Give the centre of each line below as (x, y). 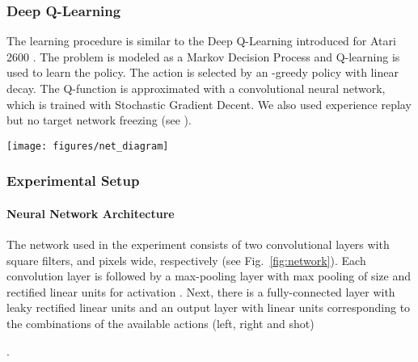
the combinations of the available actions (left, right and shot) (160, 324)
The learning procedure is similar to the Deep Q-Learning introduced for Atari (201, 41)
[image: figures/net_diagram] (88, 146)
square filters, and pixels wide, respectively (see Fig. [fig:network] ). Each (186, 260)
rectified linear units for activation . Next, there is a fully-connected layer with (201, 291)
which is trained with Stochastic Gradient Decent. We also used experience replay (209, 104)
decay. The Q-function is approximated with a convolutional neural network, (196, 88)
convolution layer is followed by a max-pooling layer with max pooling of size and (209, 276)
